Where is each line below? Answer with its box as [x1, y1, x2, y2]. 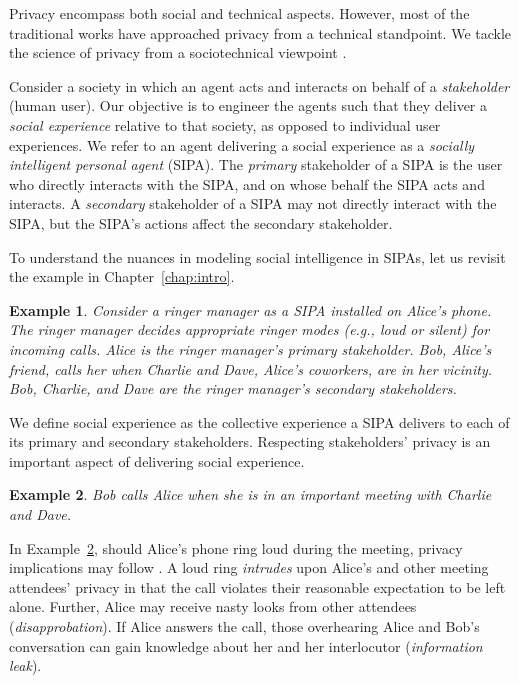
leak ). [9, 655, 42, 676]
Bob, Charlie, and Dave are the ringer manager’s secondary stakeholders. [9, 378, 457, 399]
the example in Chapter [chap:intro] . [9, 266, 235, 287]
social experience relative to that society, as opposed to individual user [9, 114, 441, 135]
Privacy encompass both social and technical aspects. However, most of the [9, 3, 470, 23]
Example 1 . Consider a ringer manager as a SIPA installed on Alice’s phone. [9, 299, 492, 320]
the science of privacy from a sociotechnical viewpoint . [9, 42, 347, 63]
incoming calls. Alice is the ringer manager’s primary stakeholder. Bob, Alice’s [9, 338, 492, 359]
